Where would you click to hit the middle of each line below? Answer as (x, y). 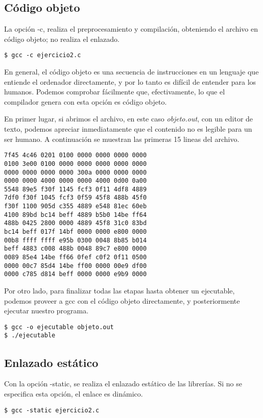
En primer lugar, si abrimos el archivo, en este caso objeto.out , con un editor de (129, 119)
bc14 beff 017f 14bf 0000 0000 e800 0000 (76, 232)
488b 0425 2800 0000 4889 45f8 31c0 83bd (76, 223)
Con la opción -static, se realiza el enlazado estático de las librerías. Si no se (123, 384)
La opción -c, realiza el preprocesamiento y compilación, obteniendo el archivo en (131, 29)
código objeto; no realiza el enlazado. (62, 39)
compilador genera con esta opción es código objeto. (86, 101)
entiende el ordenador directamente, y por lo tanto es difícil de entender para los (130, 81)
